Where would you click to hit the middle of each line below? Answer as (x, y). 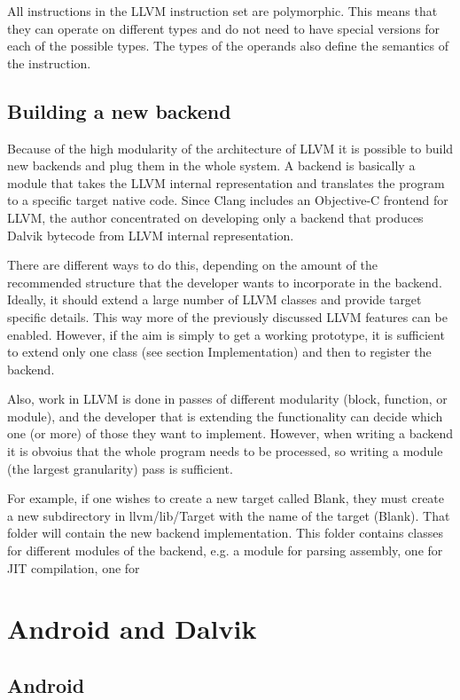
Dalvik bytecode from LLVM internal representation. (151, 235)
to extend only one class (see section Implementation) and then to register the (219, 352)
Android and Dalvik (132, 629)
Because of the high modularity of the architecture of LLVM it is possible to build (230, 148)
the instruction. (49, 63)
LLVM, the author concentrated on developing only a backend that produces (215, 217)
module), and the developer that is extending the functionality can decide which (225, 416)
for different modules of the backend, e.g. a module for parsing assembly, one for (225, 551)
